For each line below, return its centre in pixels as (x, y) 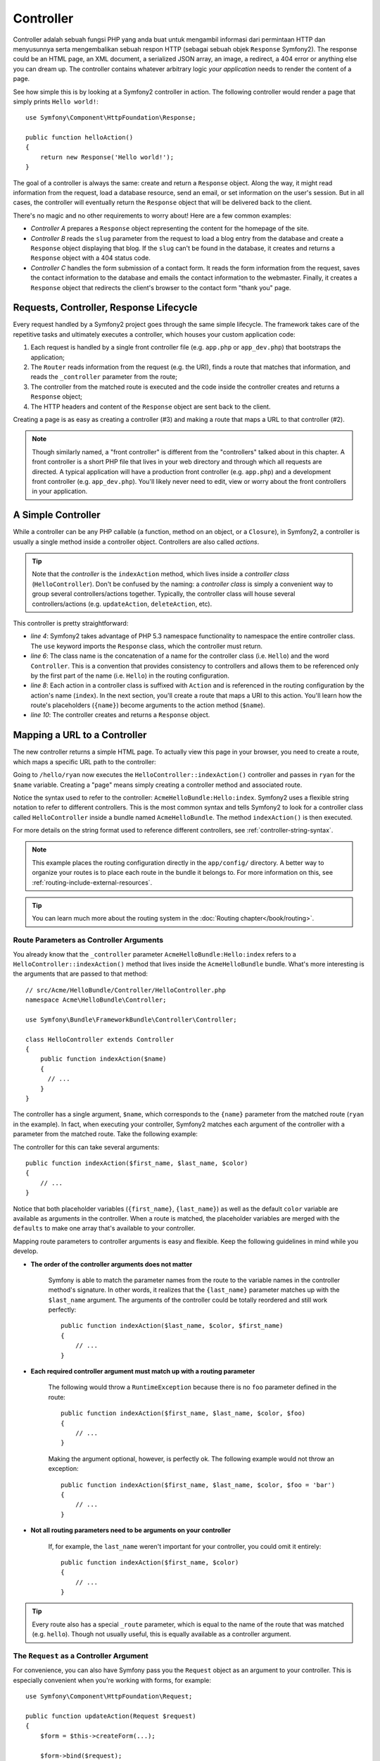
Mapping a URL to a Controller (80, 735)
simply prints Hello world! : (56, 101)
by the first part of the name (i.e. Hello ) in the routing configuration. (130, 676)
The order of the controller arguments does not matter (112, 1264)
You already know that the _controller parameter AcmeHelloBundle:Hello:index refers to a (155, 954)
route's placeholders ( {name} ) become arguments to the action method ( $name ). (148, 705)
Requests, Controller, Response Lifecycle (105, 307)
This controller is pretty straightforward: (71, 623)
